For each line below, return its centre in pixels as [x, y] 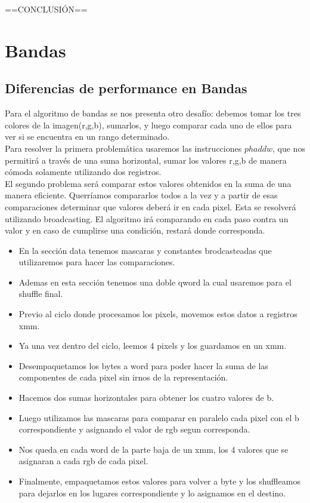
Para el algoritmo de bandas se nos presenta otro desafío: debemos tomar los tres [153, 113]
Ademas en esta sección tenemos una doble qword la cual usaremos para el [155, 282]
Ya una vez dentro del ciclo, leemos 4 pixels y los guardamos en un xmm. [153, 346]
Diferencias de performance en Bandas [126, 88]
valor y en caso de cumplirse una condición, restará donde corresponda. [135, 230]
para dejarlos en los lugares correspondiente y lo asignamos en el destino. [152, 493]
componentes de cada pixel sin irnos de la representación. [123, 377]
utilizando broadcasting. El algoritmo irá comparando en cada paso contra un [147, 218]
